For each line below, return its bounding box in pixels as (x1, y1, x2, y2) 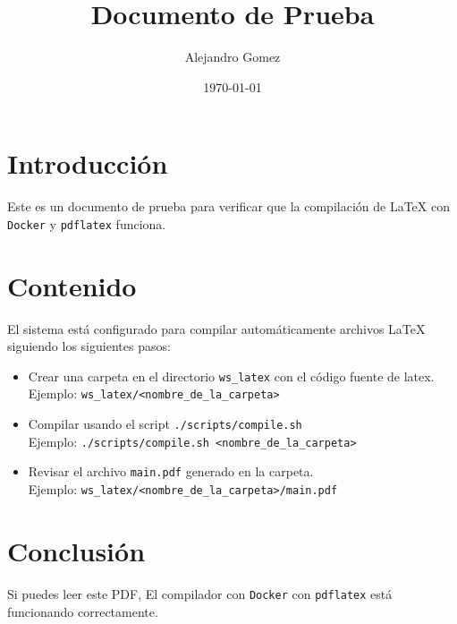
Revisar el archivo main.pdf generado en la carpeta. (28, 462, 314, 481)
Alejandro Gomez (184, 47, 281, 66)
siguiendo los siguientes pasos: (7, 337, 171, 355)
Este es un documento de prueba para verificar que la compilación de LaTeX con (7, 197, 450, 216)
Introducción (7, 145, 168, 182)
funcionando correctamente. (7, 602, 158, 620)
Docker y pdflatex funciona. (7, 214, 166, 233)
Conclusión (7, 532, 146, 568)
